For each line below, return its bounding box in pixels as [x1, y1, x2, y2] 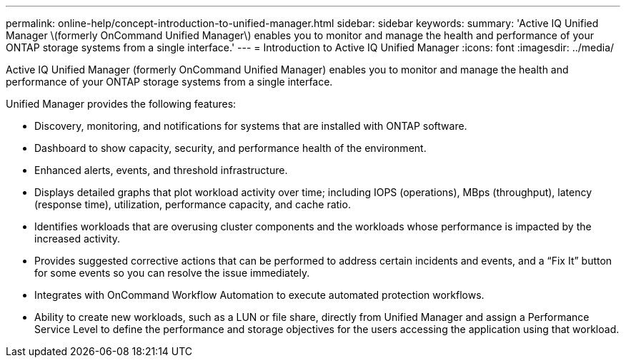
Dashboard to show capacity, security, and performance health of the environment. [34, 142, 427, 154]
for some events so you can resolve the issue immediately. [34, 267, 310, 279]
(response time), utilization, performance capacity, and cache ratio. [34, 198, 351, 210]
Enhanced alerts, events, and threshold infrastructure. [34, 164, 288, 176]
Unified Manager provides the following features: [6, 98, 237, 110]
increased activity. [34, 232, 121, 245]
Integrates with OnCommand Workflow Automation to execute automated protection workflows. [34, 289, 485, 301]
